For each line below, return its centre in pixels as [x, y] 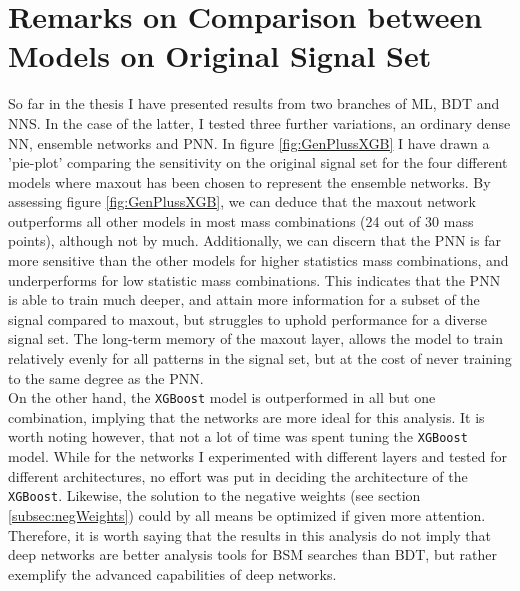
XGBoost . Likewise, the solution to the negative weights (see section [214, 495]
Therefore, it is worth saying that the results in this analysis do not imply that [249, 534]
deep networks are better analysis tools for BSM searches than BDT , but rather [252, 554]
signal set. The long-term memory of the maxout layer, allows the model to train [256, 338]
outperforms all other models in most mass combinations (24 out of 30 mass [241, 220]
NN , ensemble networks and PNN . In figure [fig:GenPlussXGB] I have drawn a [249, 142]
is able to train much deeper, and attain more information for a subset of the [244, 299]
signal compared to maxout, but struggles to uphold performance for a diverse [247, 318]
